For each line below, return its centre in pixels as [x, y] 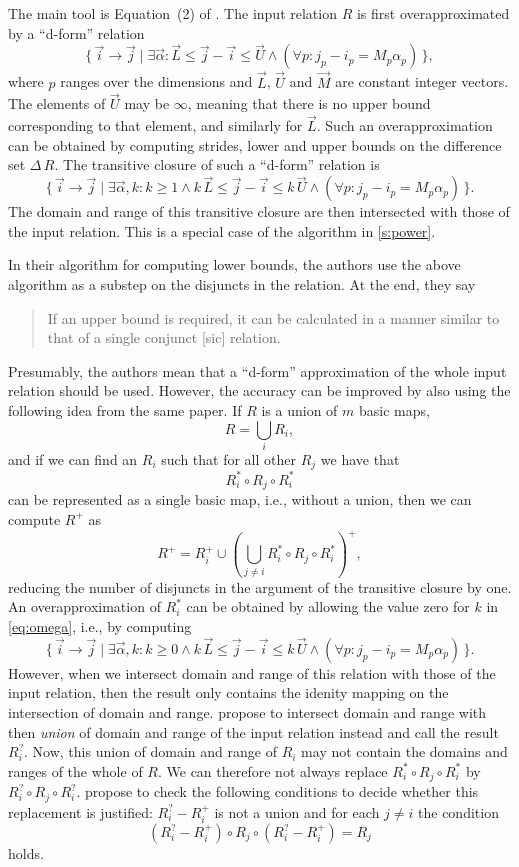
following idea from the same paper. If [125, 410]
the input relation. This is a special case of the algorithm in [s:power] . [222, 230]
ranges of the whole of [75, 770]
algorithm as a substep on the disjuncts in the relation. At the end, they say [242, 284]
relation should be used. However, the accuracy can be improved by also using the [259, 390]
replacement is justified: [80, 811]
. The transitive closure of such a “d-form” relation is [217, 164]
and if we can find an [73, 458]
